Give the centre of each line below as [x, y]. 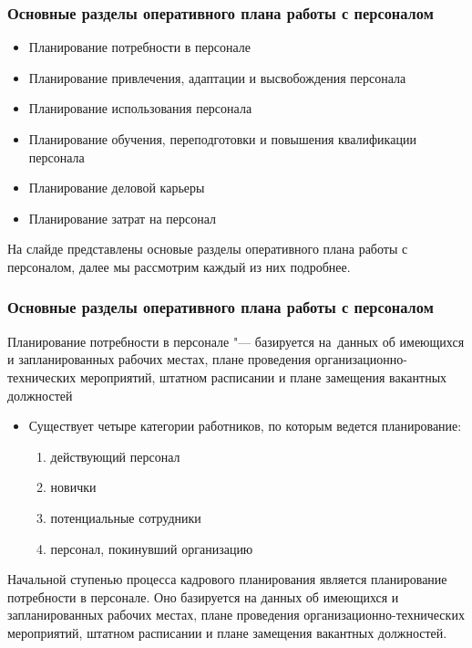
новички [73, 487]
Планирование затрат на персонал [122, 218]
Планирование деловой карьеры [117, 188]
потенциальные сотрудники [126, 517]
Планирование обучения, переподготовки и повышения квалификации [222, 139]
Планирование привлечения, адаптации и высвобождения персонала [217, 77]
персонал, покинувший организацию [152, 548]
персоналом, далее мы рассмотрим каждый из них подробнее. [179, 266]
